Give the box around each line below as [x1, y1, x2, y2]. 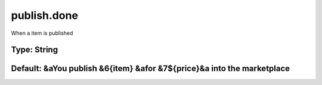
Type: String [11, 45, 58, 55]
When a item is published [11, 30, 73, 37]
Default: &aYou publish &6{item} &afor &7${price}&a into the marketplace [11, 64, 290, 74]
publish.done [11, 9, 79, 22]
